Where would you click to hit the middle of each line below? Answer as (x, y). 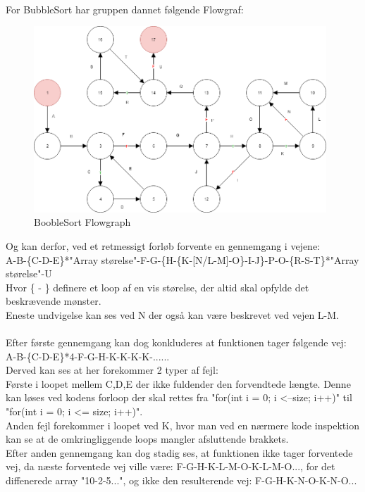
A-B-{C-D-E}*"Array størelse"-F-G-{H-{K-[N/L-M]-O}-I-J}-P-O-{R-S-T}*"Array (182, 259)
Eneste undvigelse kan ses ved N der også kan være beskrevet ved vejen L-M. (173, 314)
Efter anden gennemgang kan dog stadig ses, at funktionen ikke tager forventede (179, 452)
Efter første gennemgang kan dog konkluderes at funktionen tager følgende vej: (176, 342)
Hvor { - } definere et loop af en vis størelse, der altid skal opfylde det (157, 287)
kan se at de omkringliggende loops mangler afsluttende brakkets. (147, 439)
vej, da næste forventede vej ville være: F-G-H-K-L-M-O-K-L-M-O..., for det (171, 466)
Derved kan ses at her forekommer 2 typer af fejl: (112, 370)
